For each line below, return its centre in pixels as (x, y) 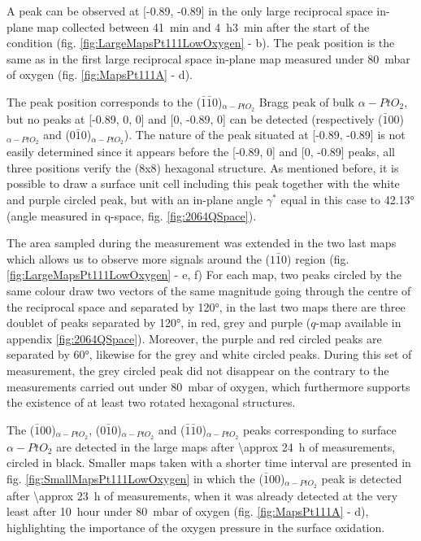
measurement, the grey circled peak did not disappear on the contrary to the (198, 370)
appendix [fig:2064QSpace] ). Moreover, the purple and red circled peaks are (194, 338)
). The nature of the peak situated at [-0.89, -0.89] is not (265, 135)
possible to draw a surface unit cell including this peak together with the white (203, 183)
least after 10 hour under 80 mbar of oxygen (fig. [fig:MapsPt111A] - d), (188, 511)
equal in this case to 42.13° (347, 200)
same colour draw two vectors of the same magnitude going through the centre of (209, 291)
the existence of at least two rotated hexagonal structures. (151, 402)
